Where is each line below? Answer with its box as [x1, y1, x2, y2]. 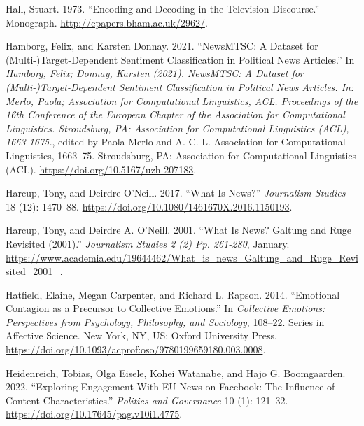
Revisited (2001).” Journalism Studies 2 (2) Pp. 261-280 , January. [6, 236, 290, 250]
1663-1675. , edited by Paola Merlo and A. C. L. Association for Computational [6, 134, 346, 149]
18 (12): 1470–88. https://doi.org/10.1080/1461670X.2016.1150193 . [6, 199, 293, 213]
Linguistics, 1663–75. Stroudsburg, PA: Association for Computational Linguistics [6, 148, 357, 162]
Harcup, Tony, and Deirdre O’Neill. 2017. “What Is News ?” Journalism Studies [6, 185, 346, 200]
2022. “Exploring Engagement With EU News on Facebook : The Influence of [6, 379, 335, 394]
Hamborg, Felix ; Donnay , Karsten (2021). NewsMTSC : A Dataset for [6, 66, 304, 80]
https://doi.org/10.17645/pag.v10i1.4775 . [6, 406, 183, 421]
